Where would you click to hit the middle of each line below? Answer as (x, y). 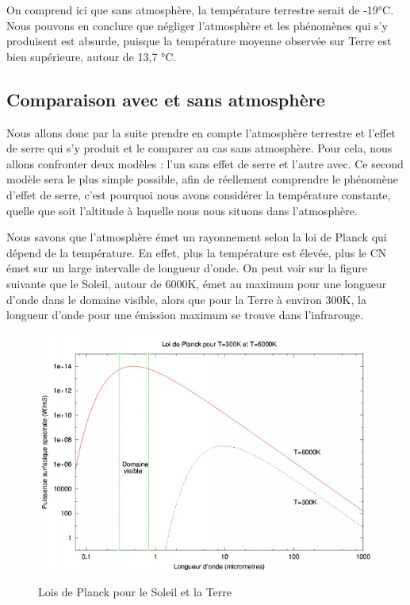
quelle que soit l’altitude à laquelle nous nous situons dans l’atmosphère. (182, 210)
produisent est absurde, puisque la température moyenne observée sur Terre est (199, 41)
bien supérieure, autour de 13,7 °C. (92, 56)
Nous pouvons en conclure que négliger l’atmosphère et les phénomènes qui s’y (197, 25)
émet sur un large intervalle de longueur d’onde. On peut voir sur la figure (187, 268)
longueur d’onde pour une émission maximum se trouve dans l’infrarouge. (185, 315)
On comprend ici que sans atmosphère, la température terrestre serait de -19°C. (200, 10)
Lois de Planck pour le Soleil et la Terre (135, 592)
